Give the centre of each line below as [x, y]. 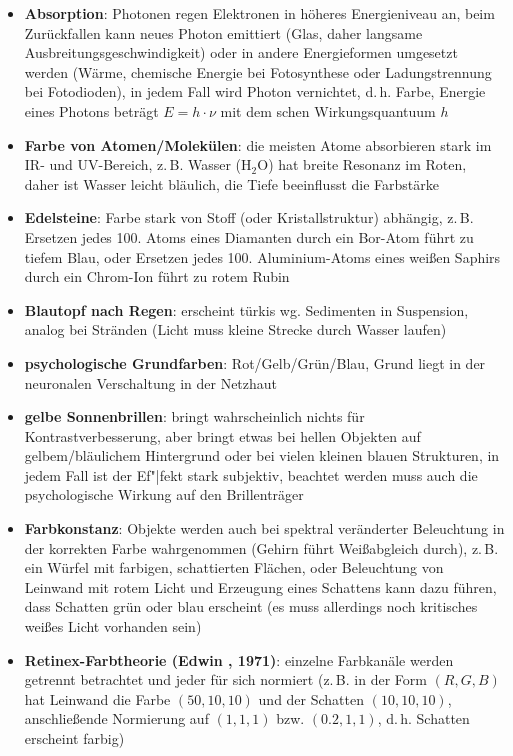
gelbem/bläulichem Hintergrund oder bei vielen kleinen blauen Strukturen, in [262, 455]
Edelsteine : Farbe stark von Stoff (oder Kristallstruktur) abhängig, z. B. [249, 217]
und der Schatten [311, 698]
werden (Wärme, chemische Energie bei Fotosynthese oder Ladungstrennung [258, 71]
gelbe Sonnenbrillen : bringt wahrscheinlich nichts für [194, 416]
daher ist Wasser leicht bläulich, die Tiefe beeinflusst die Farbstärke [231, 183]
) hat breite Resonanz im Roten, [367, 164]
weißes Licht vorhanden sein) [113, 626]
